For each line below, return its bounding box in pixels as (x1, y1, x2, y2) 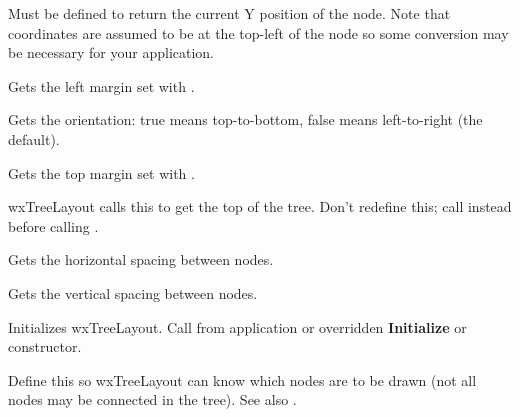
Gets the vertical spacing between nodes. (8, 282, 258, 303)
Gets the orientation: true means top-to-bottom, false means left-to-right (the (8, 109, 483, 130)
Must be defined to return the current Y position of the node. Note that (8, 3, 451, 23)
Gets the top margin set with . (8, 162, 195, 183)
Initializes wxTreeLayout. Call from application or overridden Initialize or (8, 316, 467, 337)
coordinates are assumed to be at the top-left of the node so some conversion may (8, 22, 509, 43)
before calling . (8, 215, 99, 236)
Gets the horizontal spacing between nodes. (8, 249, 274, 270)
